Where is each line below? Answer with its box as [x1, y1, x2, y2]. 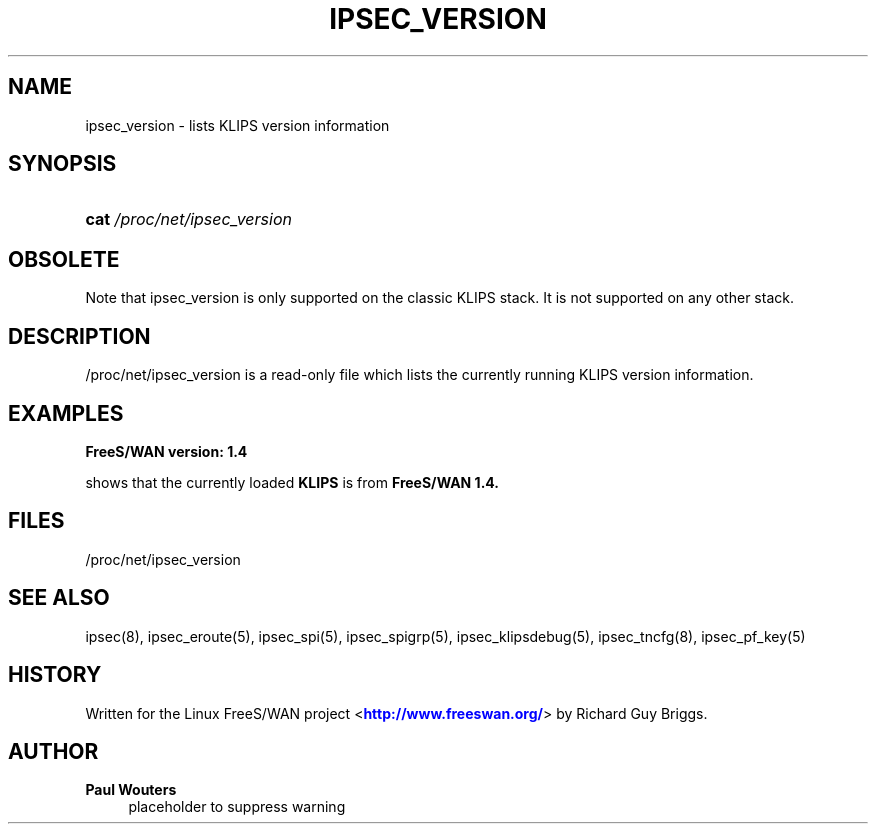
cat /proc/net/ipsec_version [85, 209, 292, 230]
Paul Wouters [85, 781, 177, 799]
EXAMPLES [8, 400, 124, 426]
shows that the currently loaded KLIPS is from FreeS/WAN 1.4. [85, 473, 499, 491]
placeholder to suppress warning [128, 798, 346, 816]
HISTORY [8, 662, 102, 688]
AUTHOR [8, 738, 99, 764]
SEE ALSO [8, 585, 110, 611]
